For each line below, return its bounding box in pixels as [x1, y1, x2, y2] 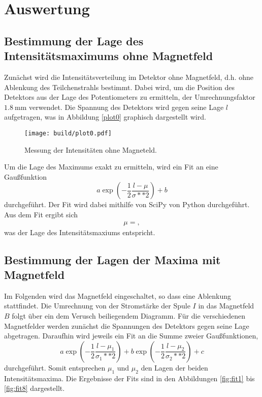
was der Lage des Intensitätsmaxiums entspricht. [4, 226, 155, 237]
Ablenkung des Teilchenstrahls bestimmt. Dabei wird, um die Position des [4, 81, 235, 92]
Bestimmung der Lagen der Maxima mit [4, 251, 221, 267]
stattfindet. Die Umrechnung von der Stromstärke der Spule [4, 300, 190, 311]
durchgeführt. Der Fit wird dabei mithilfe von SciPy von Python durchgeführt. [4, 199, 250, 210]
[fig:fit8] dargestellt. [4, 383, 65, 393]
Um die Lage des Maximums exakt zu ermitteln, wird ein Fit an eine [4, 161, 218, 172]
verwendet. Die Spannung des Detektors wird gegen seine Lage [29, 101, 224, 112]
